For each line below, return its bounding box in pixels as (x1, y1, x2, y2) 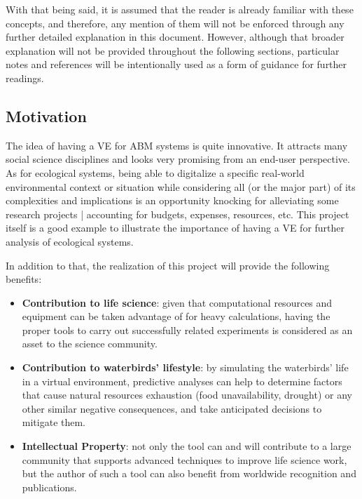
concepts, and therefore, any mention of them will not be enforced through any (6, 15, 344, 30)
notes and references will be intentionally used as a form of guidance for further (6, 57, 347, 72)
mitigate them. (22, 415, 86, 430)
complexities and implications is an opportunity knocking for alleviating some (6, 193, 339, 208)
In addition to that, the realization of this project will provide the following (6, 258, 330, 272)
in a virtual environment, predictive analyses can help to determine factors (22, 373, 342, 388)
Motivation (6, 105, 87, 126)
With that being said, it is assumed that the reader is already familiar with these (6, 2, 354, 16)
